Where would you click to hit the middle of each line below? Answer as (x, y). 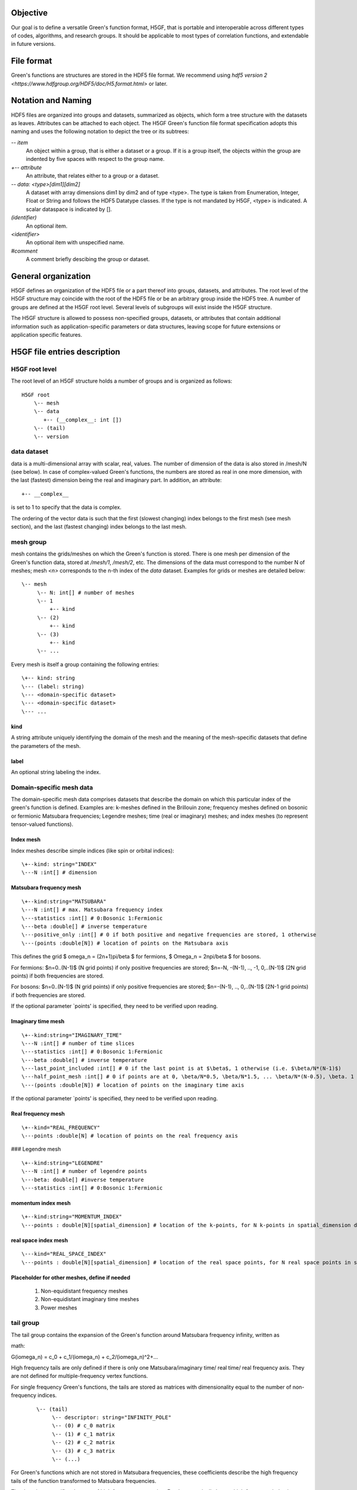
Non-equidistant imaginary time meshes (90, 1299)
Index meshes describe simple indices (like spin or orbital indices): (93, 850)
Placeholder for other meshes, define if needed (71, 1277)
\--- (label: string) (53, 686)
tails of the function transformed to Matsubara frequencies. (84, 1480)
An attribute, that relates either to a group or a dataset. (93, 176)
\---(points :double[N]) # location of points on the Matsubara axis (125, 943)
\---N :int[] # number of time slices (78, 1043)
